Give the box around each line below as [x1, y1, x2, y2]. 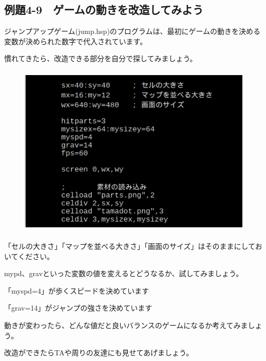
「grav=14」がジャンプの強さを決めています [4, 302, 153, 313]
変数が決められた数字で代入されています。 [4, 35, 147, 46]
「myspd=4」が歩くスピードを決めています [4, 285, 149, 296]
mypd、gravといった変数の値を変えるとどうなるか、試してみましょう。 [4, 268, 243, 279]
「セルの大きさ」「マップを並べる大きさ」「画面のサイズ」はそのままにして [4, 240, 255, 251]
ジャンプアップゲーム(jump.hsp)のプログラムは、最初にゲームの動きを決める [4, 26, 260, 37]
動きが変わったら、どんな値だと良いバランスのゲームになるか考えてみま [4, 319, 248, 330]
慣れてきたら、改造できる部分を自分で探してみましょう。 [4, 53, 197, 64]
